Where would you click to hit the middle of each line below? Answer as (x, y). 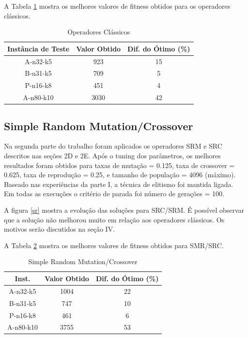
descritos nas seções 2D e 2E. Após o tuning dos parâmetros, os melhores (112, 156)
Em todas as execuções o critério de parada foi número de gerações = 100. (114, 194)
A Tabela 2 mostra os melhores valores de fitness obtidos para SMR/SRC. (114, 245)
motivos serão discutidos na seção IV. (60, 229)
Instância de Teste (39, 48)
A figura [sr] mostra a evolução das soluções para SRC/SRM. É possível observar (124, 210)
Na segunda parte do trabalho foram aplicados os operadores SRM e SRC (113, 146)
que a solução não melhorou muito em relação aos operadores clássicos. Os (114, 219)
